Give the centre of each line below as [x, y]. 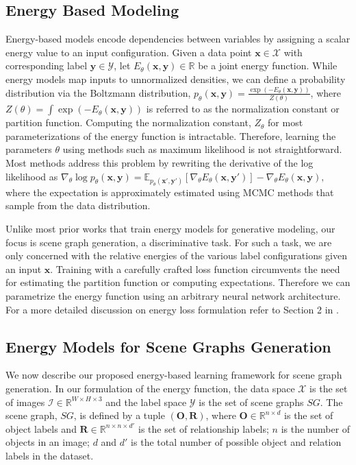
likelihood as [32, 176]
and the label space [146, 402]
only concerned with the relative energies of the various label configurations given [176, 255]
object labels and [41, 428]
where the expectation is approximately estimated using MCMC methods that [170, 192]
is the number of [316, 428]
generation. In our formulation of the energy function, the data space [150, 388]
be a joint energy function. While [268, 65]
